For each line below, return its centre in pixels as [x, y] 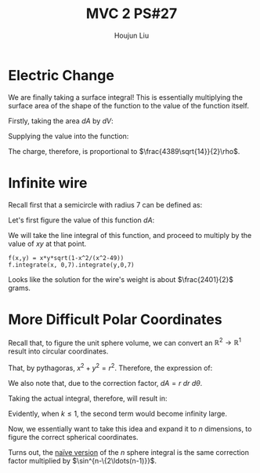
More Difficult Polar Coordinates [115, 319]
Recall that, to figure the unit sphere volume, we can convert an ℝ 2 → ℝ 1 [125, 342]
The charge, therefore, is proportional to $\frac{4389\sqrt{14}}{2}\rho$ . [124, 151]
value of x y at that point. [47, 244]
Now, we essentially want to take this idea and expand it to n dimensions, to [130, 428]
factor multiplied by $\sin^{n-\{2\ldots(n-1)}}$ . [83, 460]
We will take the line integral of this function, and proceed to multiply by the [130, 235]
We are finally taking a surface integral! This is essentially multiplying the [125, 97]
